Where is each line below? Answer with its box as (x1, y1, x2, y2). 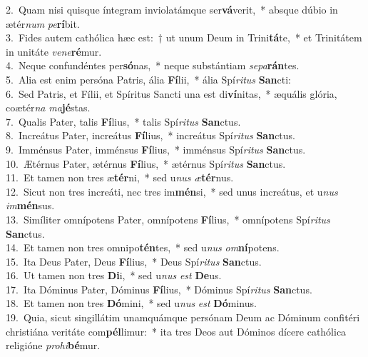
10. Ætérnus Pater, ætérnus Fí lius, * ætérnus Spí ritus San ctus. (6, 156, 286, 171)
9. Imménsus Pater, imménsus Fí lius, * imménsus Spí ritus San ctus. (6, 141, 306, 156)
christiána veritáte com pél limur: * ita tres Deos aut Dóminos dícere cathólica (6, 323, 347, 338)
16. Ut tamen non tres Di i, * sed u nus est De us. (6, 268, 222, 283)
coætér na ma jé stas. (6, 100, 91, 115)
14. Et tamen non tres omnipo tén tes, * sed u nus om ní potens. (6, 240, 280, 255)
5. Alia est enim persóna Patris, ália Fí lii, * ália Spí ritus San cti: (6, 71, 291, 86)
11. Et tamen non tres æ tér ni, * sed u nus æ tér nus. (6, 170, 234, 185)
